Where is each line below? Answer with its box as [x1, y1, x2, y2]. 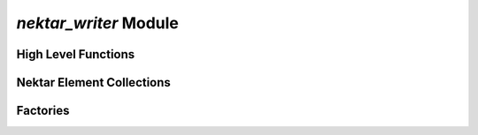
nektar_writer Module [16, 13, 179, 33]
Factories [16, 103, 70, 118]
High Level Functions [16, 47, 135, 62]
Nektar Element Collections [16, 75, 172, 90]
